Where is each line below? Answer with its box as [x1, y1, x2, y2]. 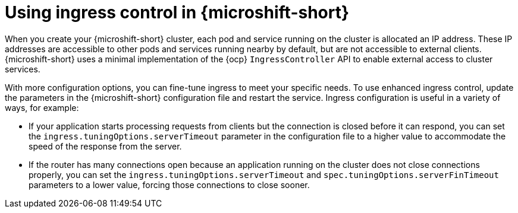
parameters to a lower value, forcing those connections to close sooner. [29, 179, 310, 190]
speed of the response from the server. [29, 141, 182, 151]
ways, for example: [5, 102, 79, 113]
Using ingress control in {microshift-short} [5, 2, 350, 23]
